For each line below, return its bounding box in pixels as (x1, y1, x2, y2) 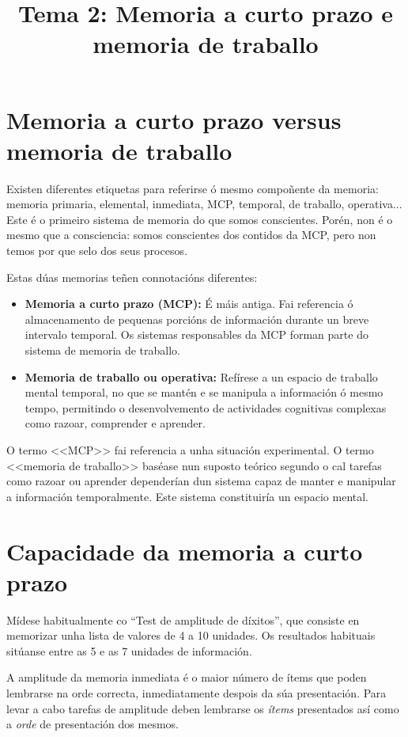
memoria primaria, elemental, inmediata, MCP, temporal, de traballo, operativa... (6, 196, 402, 212)
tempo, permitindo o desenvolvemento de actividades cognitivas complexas (25, 399, 387, 416)
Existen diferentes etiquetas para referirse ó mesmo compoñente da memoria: (6, 180, 379, 196)
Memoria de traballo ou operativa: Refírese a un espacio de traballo (25, 368, 378, 385)
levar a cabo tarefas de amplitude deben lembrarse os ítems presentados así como (6, 700, 399, 716)
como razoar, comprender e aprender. (25, 415, 206, 431)
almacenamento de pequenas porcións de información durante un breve (25, 310, 369, 327)
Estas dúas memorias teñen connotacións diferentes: (6, 268, 258, 285)
